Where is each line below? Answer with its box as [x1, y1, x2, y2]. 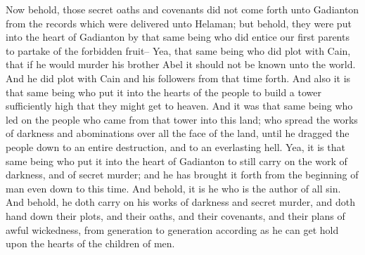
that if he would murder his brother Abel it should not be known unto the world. [6, 57, 356, 72]
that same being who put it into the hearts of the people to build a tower [6, 84, 322, 99]
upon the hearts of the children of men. [6, 236, 175, 251]
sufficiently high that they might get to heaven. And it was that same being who [6, 98, 353, 113]
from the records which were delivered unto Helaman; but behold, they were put [6, 15, 352, 30]
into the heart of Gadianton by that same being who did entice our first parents [6, 30, 350, 44]
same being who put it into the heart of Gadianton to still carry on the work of [6, 153, 347, 168]
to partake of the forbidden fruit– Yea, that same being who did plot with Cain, [6, 43, 351, 58]
